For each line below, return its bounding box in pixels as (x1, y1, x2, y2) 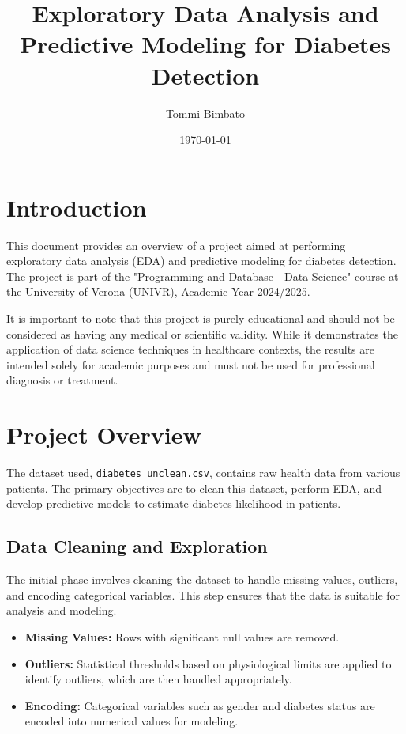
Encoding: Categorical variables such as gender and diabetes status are (24, 697, 375, 713)
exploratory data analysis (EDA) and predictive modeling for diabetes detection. (6, 252, 397, 269)
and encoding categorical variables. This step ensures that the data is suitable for (6, 586, 400, 603)
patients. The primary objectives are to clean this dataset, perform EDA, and (6, 479, 382, 496)
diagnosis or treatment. (6, 372, 118, 388)
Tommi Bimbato (165, 104, 246, 121)
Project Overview (6, 418, 201, 451)
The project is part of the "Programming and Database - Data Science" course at (6, 267, 399, 284)
